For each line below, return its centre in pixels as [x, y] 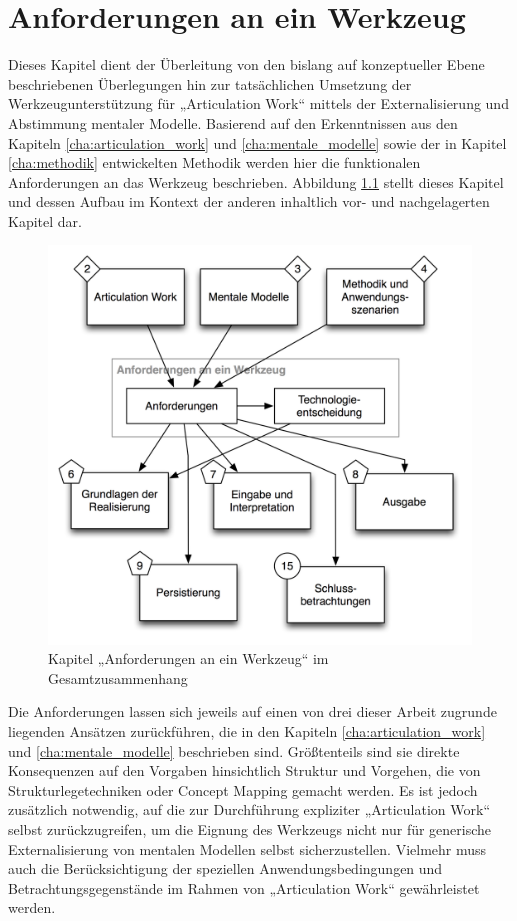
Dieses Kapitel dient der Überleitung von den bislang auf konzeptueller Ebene [246, 64]
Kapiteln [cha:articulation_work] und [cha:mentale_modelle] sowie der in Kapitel [257, 142]
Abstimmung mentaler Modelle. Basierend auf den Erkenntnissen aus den [233, 122]
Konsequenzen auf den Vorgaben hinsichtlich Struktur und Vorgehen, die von [244, 770]
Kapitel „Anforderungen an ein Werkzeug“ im [188, 658]
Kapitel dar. [45, 220]
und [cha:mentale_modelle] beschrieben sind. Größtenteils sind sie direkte [234, 750]
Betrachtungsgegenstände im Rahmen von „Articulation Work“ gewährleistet [244, 887]
